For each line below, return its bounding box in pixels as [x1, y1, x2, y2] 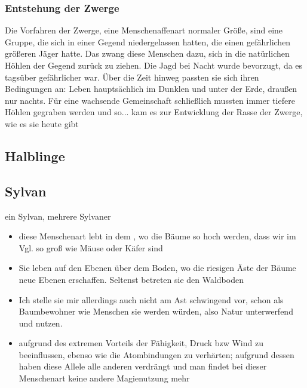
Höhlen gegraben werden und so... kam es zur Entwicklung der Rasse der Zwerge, [5, 106, 303, 118]
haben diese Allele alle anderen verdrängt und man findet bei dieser [19, 360, 267, 372]
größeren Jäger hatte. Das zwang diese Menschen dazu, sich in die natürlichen [5, 47, 290, 60]
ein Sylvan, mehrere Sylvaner [5, 210, 111, 222]
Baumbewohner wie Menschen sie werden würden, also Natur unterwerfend [19, 305, 293, 318]
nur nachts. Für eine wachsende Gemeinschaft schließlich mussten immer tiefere [5, 94, 295, 106]
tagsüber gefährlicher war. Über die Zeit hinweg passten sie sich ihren [5, 70, 259, 83]
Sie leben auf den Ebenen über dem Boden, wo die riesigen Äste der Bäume [19, 261, 296, 274]
